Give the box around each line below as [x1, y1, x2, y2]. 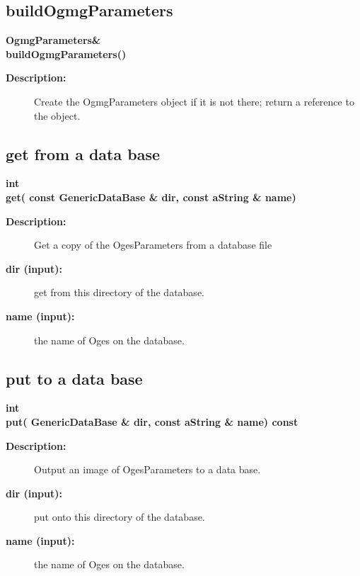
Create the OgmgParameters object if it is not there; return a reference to [34, 94, 354, 108]
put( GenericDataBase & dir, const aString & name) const [6, 414, 298, 429]
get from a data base [6, 142, 161, 164]
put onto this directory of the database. [34, 509, 205, 524]
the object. [34, 108, 81, 123]
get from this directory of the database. [34, 285, 204, 300]
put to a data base [6, 367, 143, 389]
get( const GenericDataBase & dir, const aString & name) [6, 189, 296, 204]
